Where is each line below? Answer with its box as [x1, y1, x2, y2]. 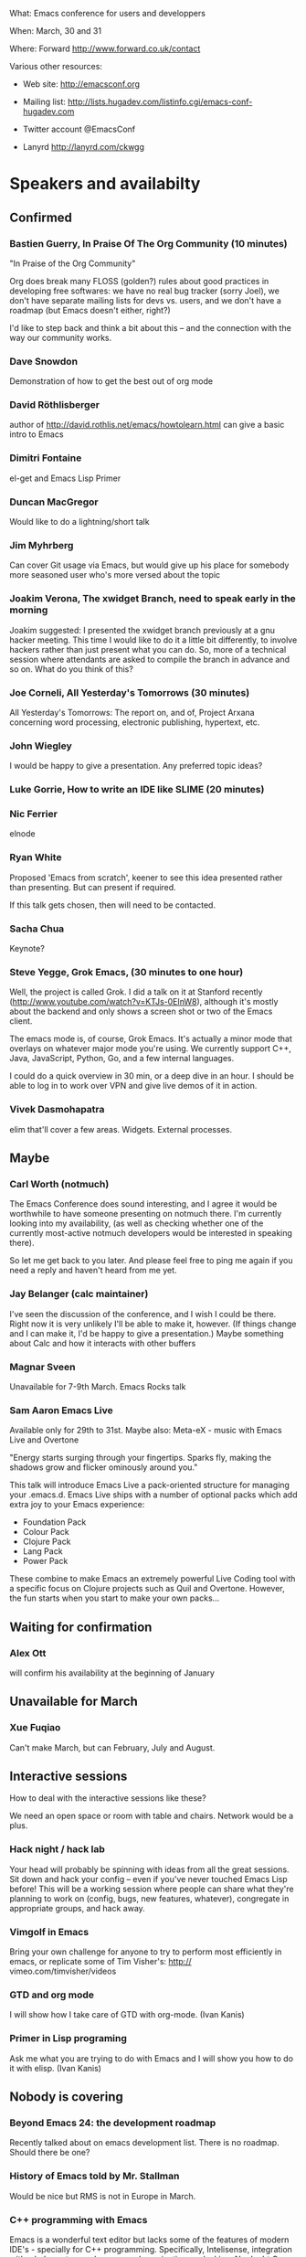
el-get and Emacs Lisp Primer [9, 473, 121, 484]
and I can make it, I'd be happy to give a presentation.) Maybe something [9, 1327, 285, 1338]
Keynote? [9, 943, 46, 954]
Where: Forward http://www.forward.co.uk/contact [9, 43, 201, 54]
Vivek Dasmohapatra [9, 1103, 105, 1116]
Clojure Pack [22, 1536, 71, 1548]
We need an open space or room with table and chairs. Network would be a [9, 1810, 294, 1822]
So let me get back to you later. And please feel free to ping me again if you [9, 1255, 293, 1266]
